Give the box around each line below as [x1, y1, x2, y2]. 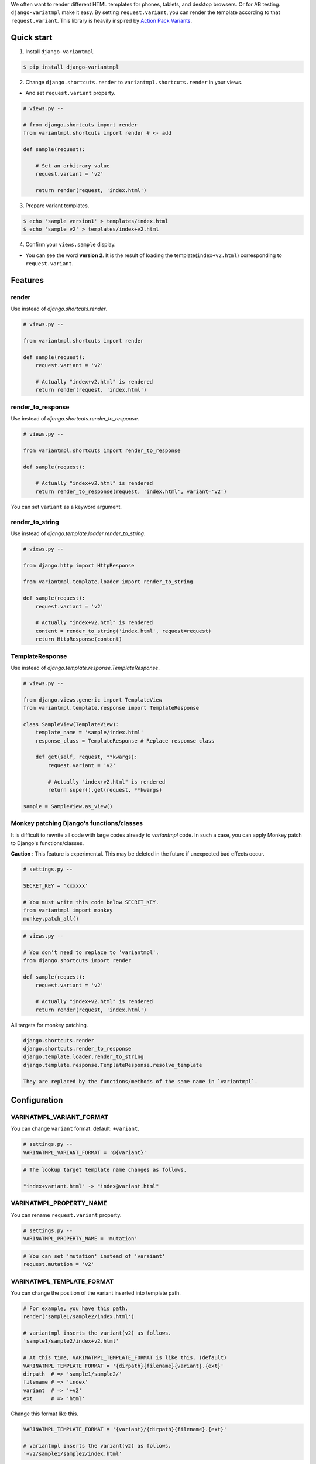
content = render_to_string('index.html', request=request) [35, 627, 212, 634]
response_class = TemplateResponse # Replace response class [35, 737, 215, 744]
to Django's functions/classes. [11, 839, 84, 846]
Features [11, 275, 44, 285]
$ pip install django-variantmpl [23, 63, 119, 70]
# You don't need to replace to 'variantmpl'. [23, 949, 159, 956]
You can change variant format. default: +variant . [11, 1125, 140, 1133]
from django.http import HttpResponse [23, 562, 135, 569]
